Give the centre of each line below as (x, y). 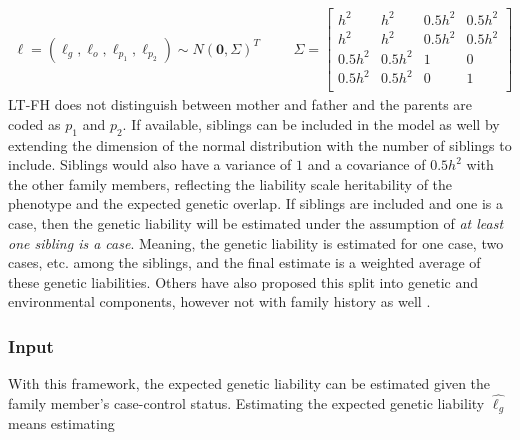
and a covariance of (366, 164)
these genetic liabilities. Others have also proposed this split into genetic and (243, 281)
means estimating (61, 423)
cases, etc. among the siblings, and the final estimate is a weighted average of (244, 262)
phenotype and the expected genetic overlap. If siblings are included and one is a (255, 203)
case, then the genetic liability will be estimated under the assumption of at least (256, 222)
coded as (34, 123)
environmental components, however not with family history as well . (219, 301)
